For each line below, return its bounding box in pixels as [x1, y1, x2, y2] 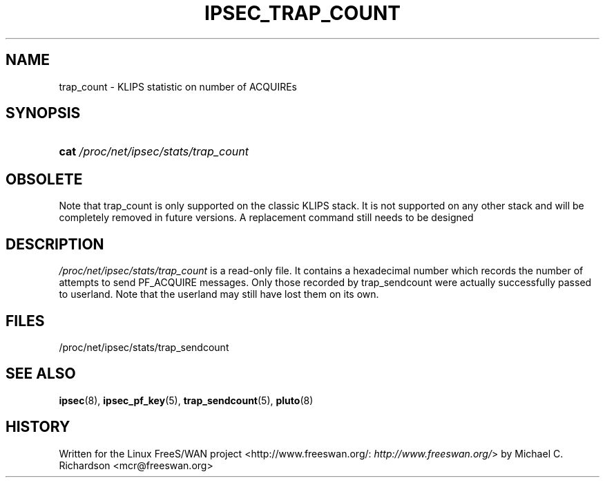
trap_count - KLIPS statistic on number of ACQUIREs [59, 80, 297, 93]
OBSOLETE [6, 170, 83, 188]
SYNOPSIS [6, 104, 81, 122]
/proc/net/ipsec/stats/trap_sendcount [59, 341, 229, 353]
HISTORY [6, 418, 70, 436]
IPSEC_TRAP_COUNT [204, 1, 401, 25]
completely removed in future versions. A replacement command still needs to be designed [59, 211, 474, 224]
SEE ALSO [6, 365, 76, 383]
